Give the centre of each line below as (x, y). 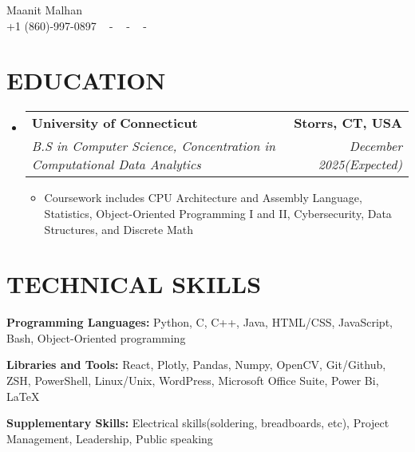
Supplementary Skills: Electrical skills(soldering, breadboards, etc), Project (198, 423)
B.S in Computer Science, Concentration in (154, 146)
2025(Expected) (360, 165)
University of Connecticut (115, 123)
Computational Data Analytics (116, 165)
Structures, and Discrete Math (119, 229)
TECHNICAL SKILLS (134, 284)
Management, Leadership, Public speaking (110, 438)
